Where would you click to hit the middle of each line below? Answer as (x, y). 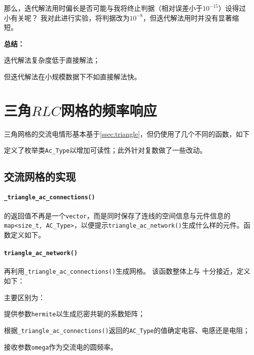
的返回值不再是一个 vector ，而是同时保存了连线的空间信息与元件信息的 (117, 215)
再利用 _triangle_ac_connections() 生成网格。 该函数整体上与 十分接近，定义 (127, 271)
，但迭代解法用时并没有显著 (187, 17)
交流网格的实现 (40, 177)
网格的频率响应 (109, 110)
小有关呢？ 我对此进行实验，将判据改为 (67, 17)
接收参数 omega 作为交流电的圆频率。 (61, 346)
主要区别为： (24, 297)
